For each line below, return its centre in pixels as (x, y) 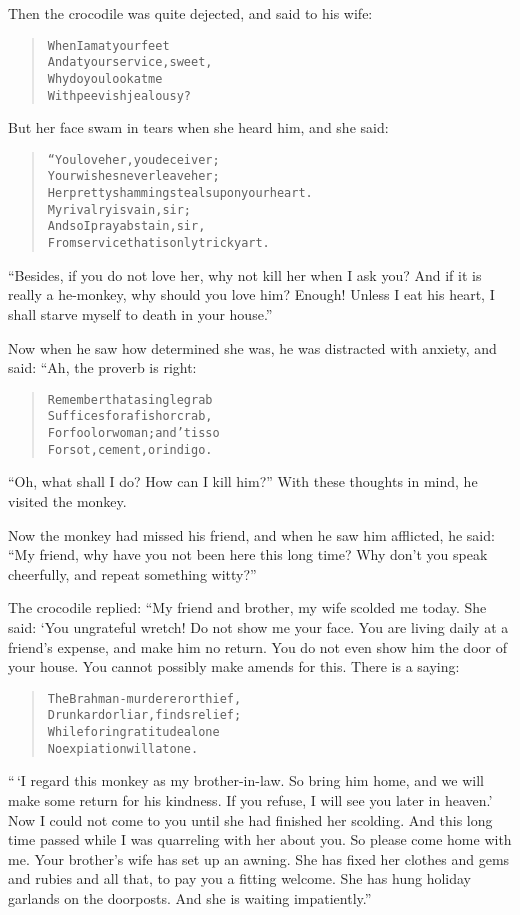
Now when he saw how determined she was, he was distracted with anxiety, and (252, 347)
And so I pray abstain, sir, (126, 226)
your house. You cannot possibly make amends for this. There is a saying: (234, 666)
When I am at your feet (108, 45)
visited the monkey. (67, 500)
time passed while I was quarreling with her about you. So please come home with (260, 839)
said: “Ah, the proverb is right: (102, 367)
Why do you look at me (105, 78)
